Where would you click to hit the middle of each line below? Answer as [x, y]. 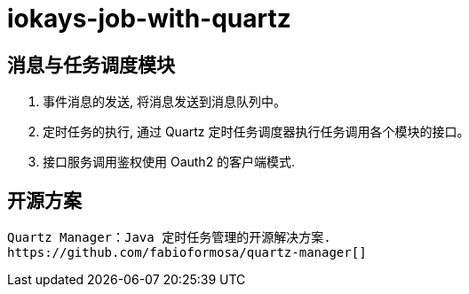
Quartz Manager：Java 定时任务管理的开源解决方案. [169, 238]
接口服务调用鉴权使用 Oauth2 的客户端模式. [169, 162]
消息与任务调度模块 [91, 65]
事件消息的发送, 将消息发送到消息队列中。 [164, 102]
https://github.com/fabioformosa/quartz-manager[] [187, 253]
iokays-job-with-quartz [149, 19]
